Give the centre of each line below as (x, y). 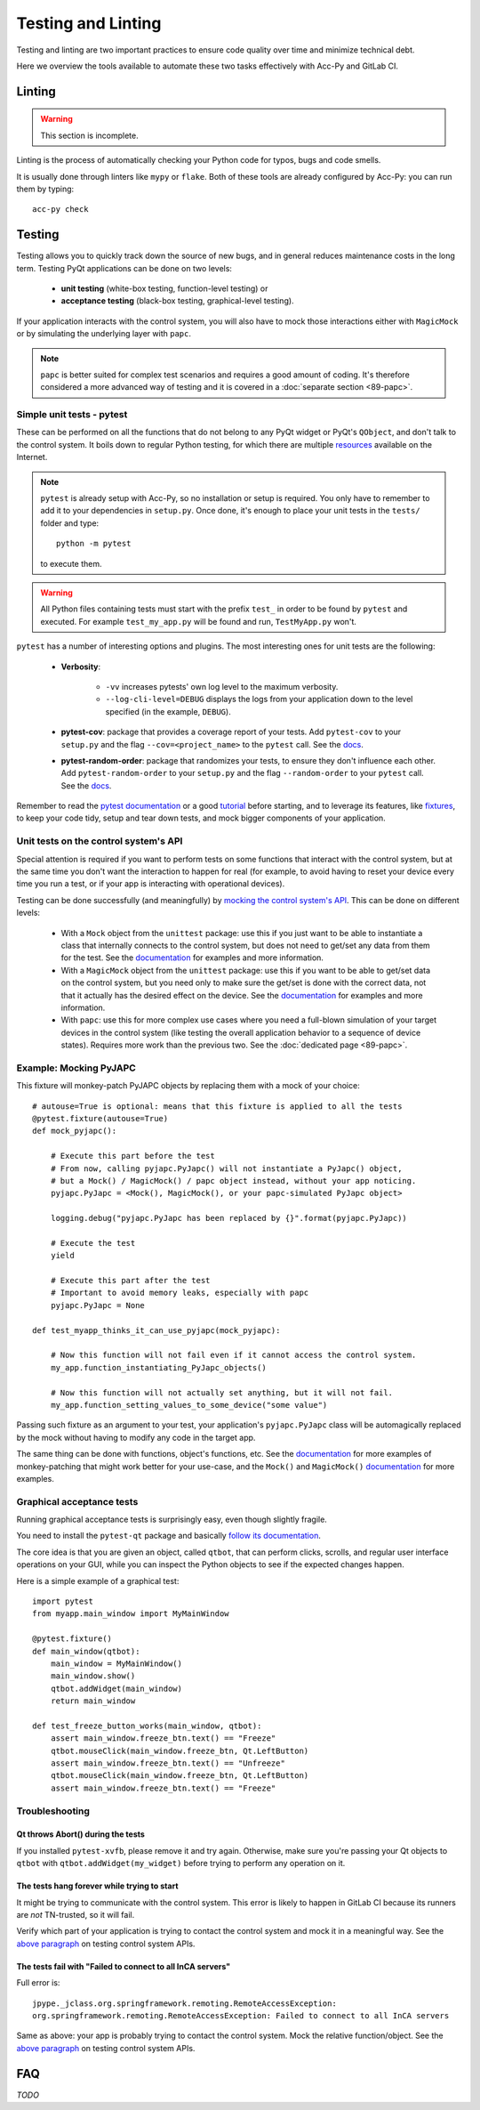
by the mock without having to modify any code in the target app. (136, 1437)
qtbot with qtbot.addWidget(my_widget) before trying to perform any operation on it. (181, 1863)
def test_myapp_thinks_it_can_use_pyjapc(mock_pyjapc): (156, 1330)
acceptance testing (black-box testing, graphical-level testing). (177, 301)
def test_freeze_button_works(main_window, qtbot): (147, 1726)
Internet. (32, 457)
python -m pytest (94, 544)
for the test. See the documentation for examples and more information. (192, 958)
